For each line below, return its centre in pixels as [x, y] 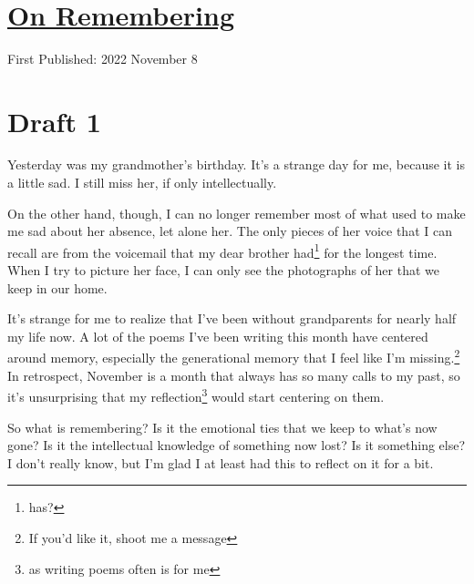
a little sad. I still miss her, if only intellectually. [142, 183]
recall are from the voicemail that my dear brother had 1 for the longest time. [222, 251]
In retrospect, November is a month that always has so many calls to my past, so [234, 375]
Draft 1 [54, 121]
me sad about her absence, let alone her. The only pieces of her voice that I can [230, 231]
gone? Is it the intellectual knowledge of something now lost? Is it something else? [237, 445]
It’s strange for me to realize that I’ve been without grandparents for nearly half [232, 318]
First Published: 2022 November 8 [103, 58]
